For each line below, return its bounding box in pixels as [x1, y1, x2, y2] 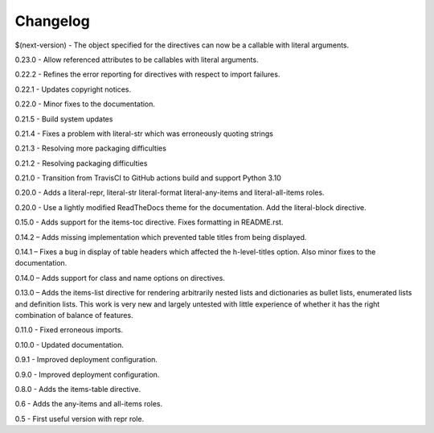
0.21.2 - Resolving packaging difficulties [14, 158, 148, 168]
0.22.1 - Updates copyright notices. [14, 85, 132, 94]
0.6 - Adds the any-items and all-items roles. [14, 399, 163, 409]
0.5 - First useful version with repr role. [14, 414, 145, 423]
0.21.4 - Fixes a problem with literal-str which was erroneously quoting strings [14, 129, 273, 138]
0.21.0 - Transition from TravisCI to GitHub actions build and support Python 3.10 [14, 173, 281, 183]
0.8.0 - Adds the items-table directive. [14, 384, 141, 394]
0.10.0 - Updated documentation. [14, 340, 124, 349]
